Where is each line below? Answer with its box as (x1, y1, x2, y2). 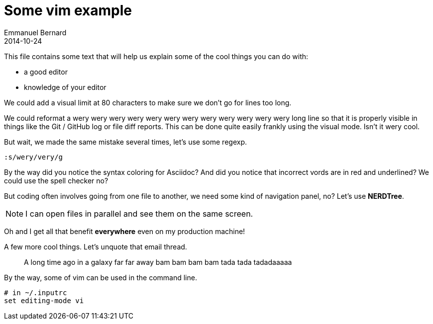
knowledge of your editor (24, 82, 107, 91)
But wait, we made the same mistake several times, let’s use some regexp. (4, 137, 247, 146)
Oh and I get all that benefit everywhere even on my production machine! (4, 227, 245, 236)
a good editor (24, 67, 68, 76)
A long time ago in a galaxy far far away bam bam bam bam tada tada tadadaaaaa (24, 257, 292, 266)
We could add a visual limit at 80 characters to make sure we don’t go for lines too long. (4, 98, 292, 107)
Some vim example (4, 2, 132, 19)
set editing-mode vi (4, 296, 84, 305)
